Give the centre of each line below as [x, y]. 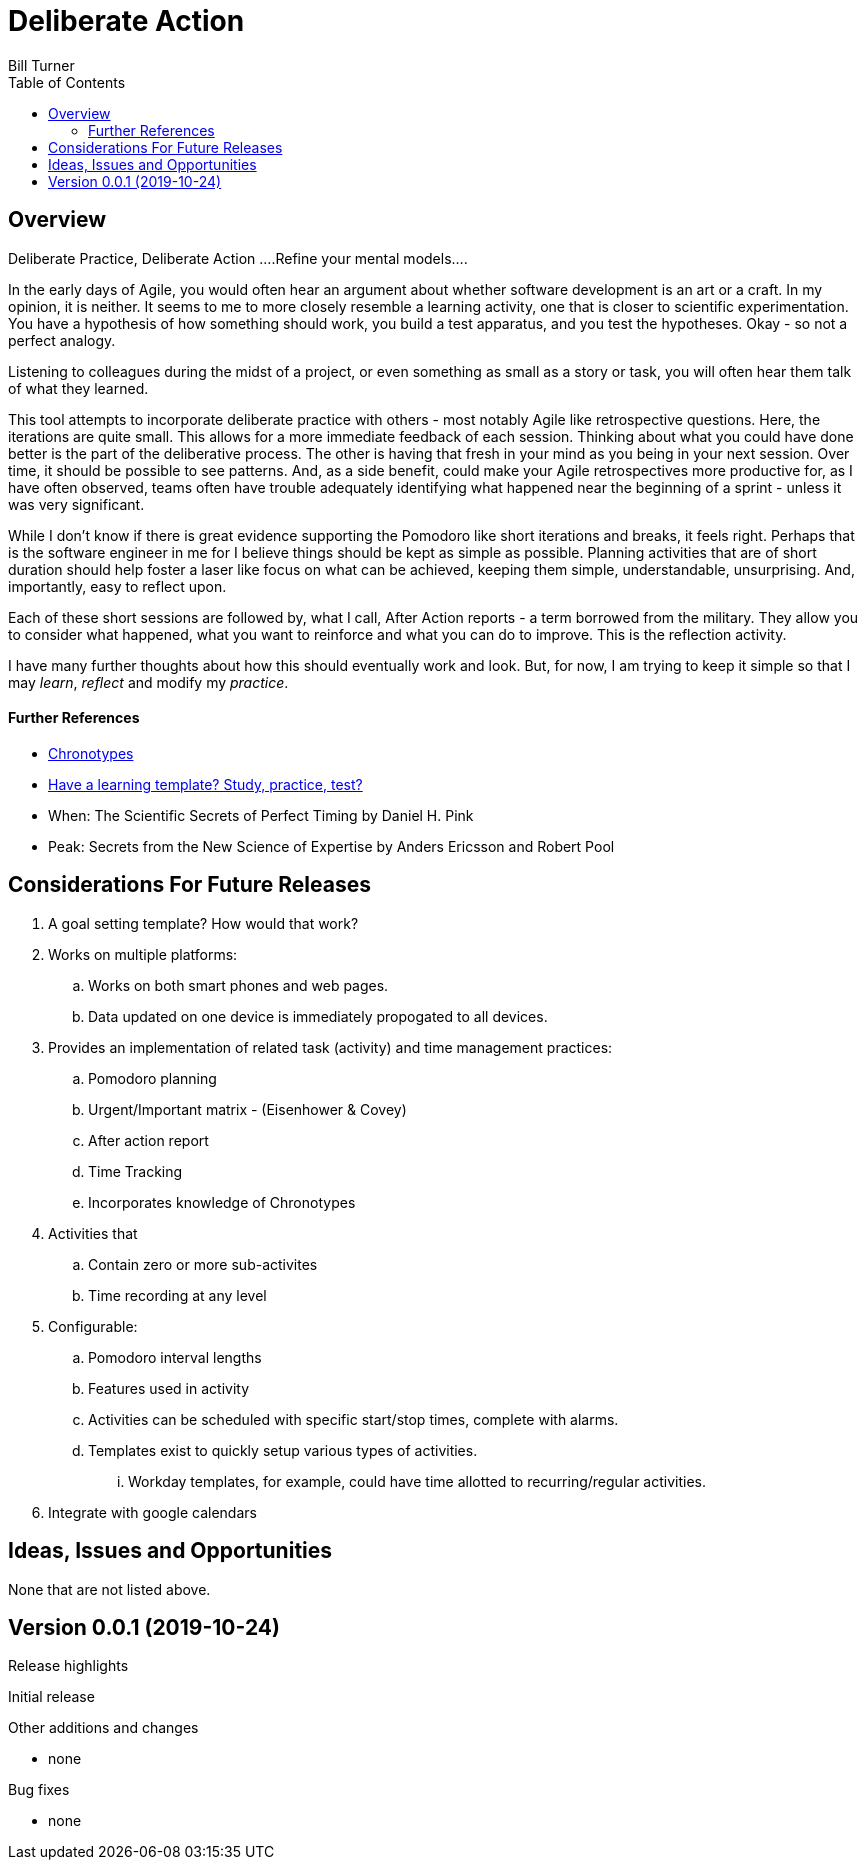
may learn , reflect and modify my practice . [148, 682]
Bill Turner [41, 65]
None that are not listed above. [109, 1589]
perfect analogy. [62, 340]
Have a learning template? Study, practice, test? [205, 784]
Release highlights [68, 1666]
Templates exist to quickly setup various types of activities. [283, 1450]
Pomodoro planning [152, 1078]
